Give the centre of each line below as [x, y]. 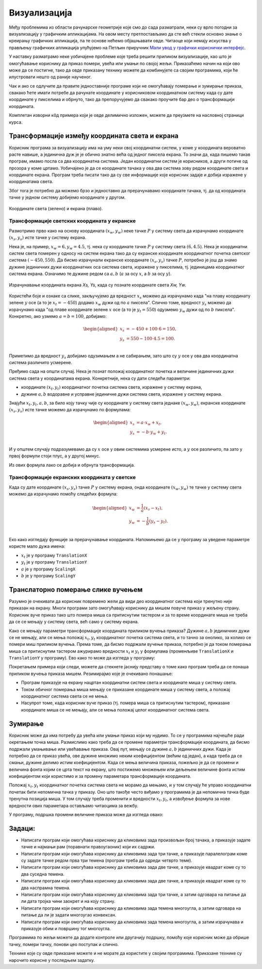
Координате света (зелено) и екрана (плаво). [56, 208]
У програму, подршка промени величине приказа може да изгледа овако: [86, 815]
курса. [16, 122]
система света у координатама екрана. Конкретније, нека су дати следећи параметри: [100, 378]
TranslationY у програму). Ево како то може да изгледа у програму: [82, 658]
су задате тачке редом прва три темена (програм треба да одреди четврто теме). [107, 860]
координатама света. [31, 182]
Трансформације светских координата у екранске [72, 221]
